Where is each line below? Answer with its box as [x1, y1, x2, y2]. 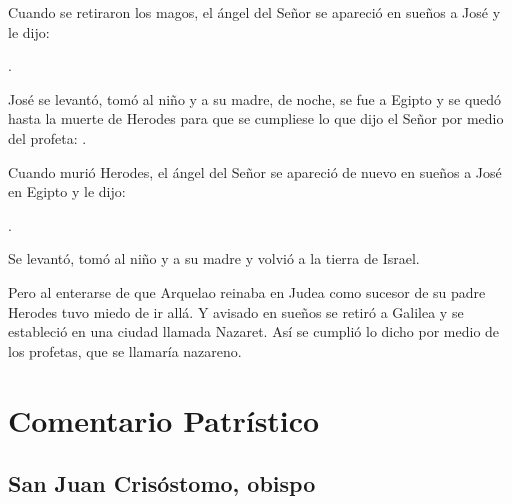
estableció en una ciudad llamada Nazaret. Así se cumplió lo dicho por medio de [8, 321, 500, 342]
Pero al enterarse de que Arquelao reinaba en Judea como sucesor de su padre [8, 281, 486, 302]
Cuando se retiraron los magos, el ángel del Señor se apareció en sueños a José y [8, 2, 501, 22]
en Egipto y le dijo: [8, 181, 126, 202]
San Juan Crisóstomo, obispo [8, 468, 316, 499]
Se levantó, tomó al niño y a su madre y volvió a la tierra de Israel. [8, 248, 420, 269]
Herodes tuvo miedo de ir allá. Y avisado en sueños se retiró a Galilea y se [8, 301, 464, 322]
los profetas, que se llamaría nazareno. [8, 340, 242, 361]
